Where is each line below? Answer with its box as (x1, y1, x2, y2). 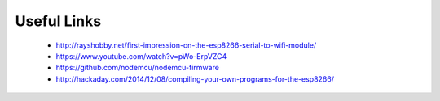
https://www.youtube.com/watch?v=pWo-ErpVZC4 (55, 51, 227, 61)
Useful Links (15, 12, 102, 30)
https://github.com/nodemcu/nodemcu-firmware (55, 63, 220, 73)
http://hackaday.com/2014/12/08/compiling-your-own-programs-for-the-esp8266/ (55, 74, 334, 84)
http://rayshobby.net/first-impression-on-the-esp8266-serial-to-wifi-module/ (55, 40, 317, 50)
